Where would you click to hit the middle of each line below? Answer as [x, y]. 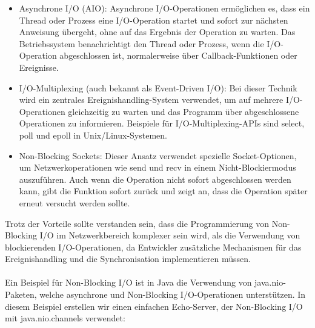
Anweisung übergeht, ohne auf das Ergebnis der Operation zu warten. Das [157, 32]
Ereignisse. [39, 67]
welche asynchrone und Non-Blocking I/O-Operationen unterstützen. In [173, 294]
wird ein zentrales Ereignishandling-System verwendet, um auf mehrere [151, 100]
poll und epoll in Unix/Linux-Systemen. [93, 135]
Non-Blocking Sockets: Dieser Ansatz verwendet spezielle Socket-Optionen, [158, 155]
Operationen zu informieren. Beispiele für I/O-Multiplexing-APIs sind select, [162, 123]
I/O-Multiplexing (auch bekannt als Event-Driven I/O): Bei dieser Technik [158, 87]
